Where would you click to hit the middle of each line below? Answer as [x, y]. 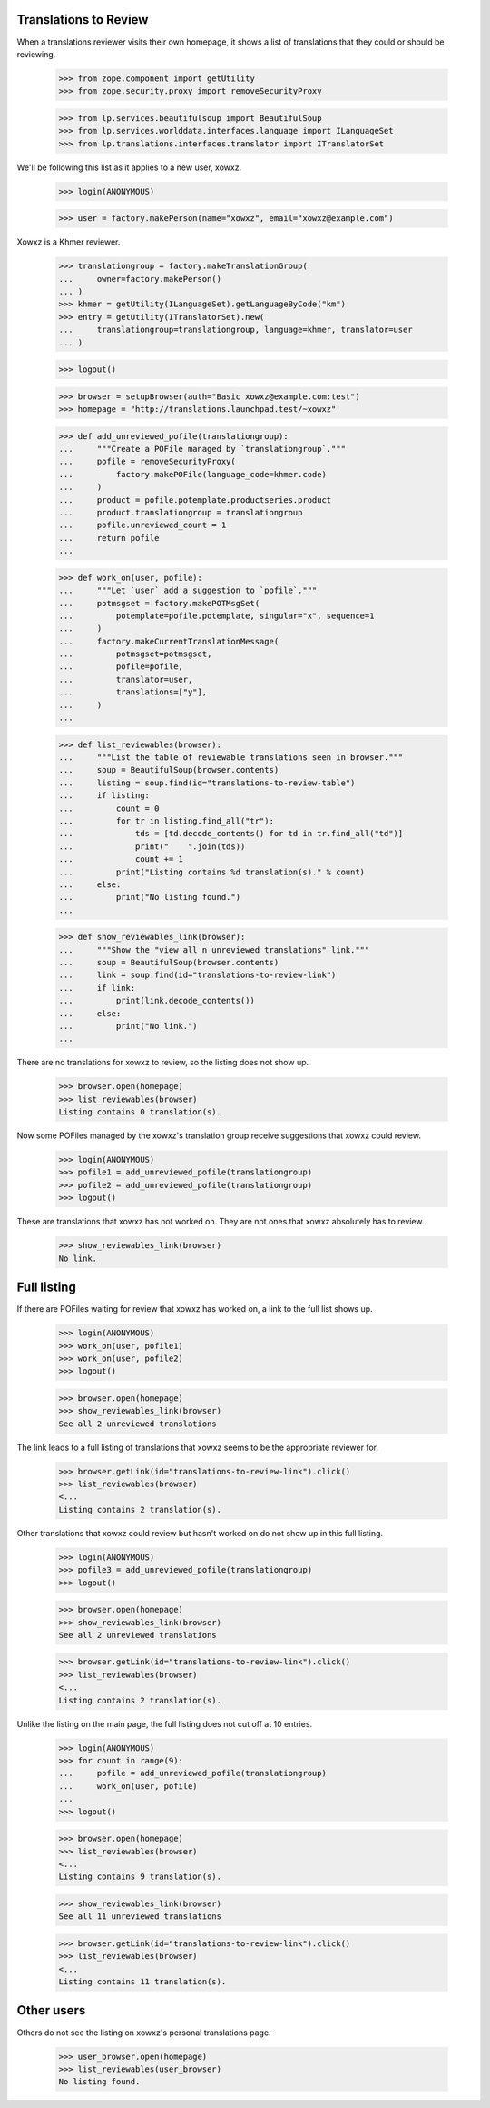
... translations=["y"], [133, 692]
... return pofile [109, 538]
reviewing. [36, 54]
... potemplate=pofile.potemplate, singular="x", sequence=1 [216, 615]
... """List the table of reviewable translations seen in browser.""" [231, 757]
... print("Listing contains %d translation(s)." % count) [212, 872]
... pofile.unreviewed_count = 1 [142, 525]
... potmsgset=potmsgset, [135, 654]
